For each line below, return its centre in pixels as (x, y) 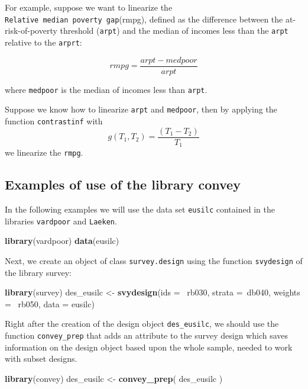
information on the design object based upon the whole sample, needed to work (149, 347)
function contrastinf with (54, 120)
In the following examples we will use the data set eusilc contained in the (140, 209)
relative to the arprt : (43, 42)
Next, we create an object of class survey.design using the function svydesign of (154, 260)
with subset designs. (41, 359)
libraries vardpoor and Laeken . (61, 221)
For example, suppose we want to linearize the (89, 7)
